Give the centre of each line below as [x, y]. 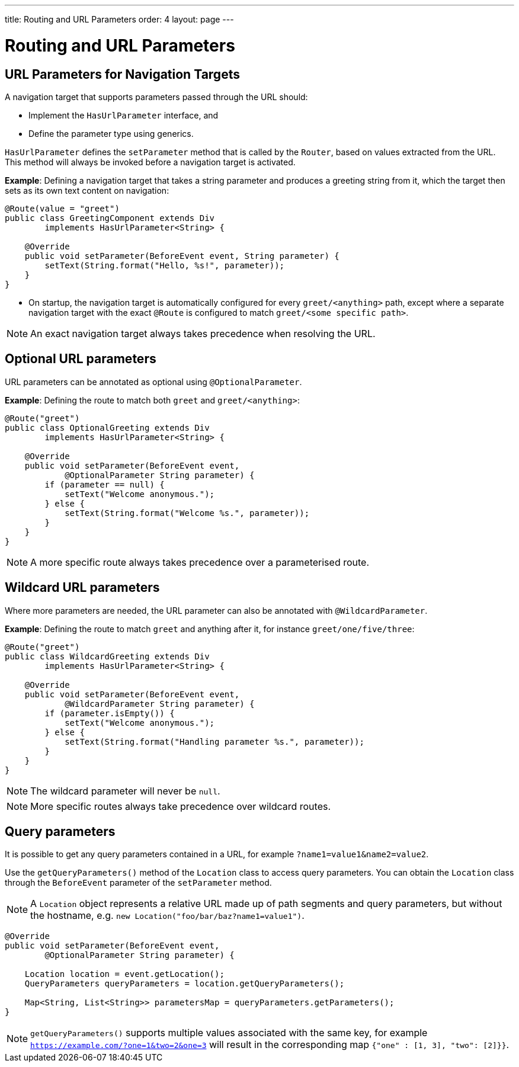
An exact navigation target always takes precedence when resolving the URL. [203, 333]
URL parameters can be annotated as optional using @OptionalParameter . [153, 382]
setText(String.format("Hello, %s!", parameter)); [165, 265]
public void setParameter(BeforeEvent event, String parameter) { [182, 256]
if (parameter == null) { [105, 484]
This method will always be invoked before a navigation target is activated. [150, 162]
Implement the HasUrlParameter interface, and [124, 115]
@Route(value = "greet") [62, 208]
